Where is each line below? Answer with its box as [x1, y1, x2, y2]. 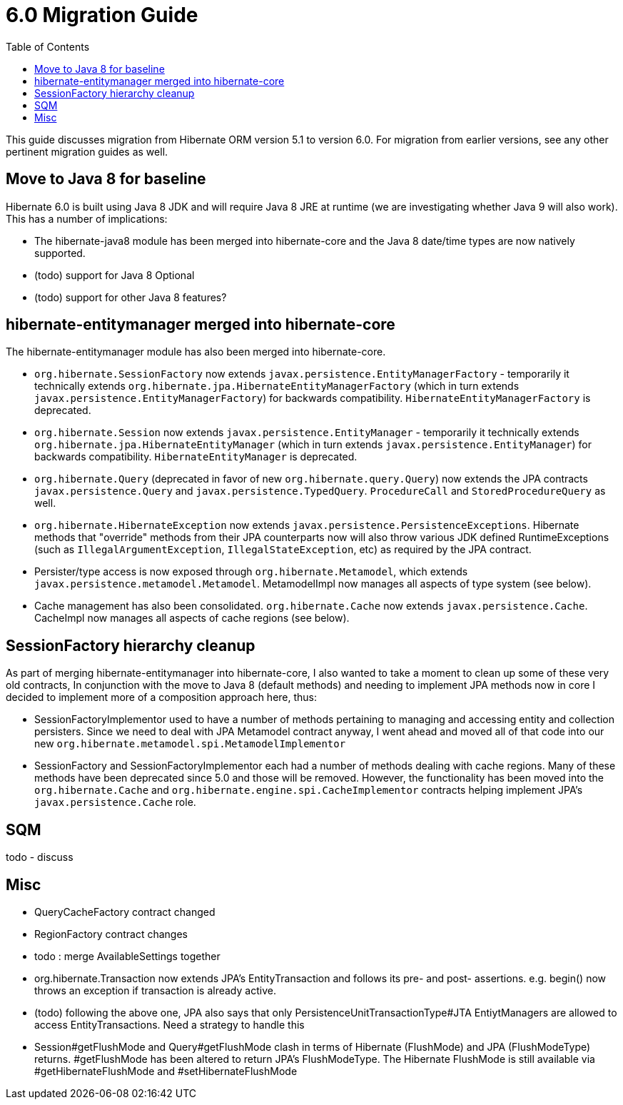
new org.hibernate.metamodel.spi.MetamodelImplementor [34, 737, 346, 750]
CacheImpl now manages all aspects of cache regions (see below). [34, 612, 350, 625]
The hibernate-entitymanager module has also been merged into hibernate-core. [6, 345, 386, 358]
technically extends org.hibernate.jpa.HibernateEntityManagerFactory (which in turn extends [34, 380, 520, 393]
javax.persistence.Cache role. [34, 796, 196, 809]
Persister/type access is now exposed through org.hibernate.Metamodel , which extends [34, 565, 468, 578]
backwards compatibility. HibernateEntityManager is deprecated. [34, 450, 358, 463]
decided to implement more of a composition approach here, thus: [6, 691, 318, 704]
